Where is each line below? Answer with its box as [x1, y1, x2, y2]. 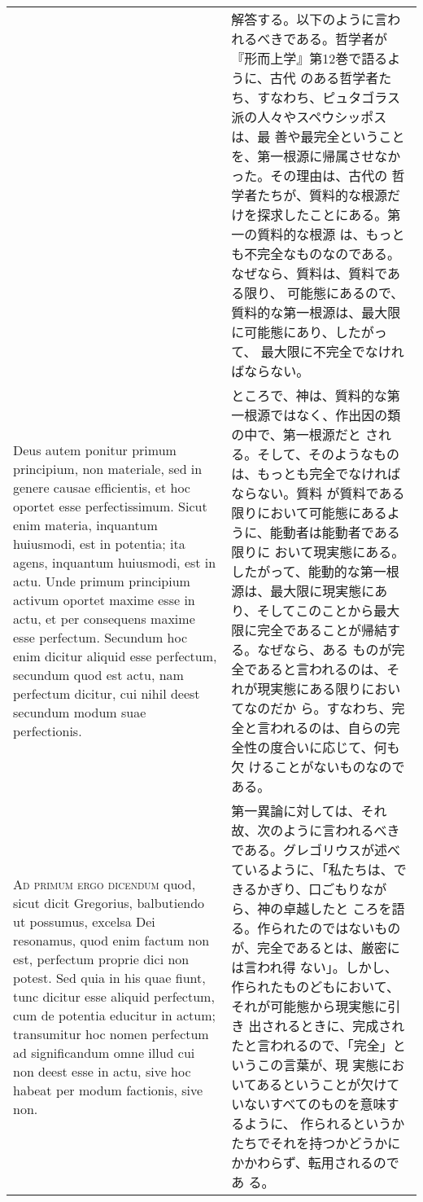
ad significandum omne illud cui [13, 1042, 195, 1062]
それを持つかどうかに [270, 1134, 401, 1152]
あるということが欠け [256, 1075, 387, 1094]
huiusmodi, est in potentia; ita [13, 534, 185, 553]
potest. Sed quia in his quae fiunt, [13, 967, 206, 987]
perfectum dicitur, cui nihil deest [13, 684, 200, 703]
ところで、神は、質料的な [231, 386, 387, 405]
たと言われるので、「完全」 [231, 1036, 393, 1055]
